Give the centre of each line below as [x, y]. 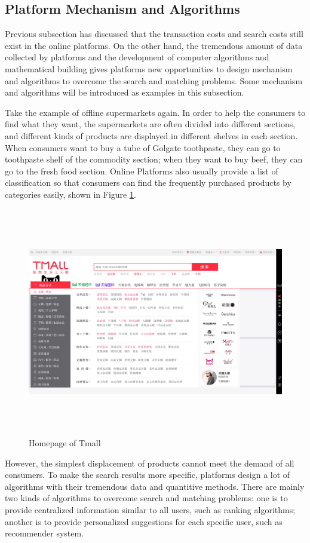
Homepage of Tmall [65, 443]
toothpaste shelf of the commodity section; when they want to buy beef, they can [154, 159]
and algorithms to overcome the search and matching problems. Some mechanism [154, 80]
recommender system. [44, 533]
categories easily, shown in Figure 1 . [70, 194]
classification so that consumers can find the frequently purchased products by [148, 182]
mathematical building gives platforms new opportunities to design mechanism [149, 68]
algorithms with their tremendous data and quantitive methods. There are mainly [155, 486]
